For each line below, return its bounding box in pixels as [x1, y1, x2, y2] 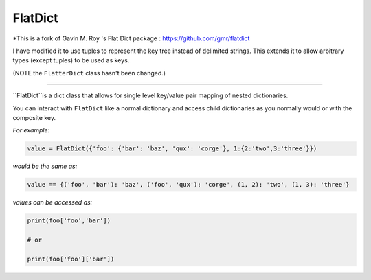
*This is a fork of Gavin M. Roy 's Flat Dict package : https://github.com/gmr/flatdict [12, 34, 250, 43]
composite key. [12, 113, 56, 121]
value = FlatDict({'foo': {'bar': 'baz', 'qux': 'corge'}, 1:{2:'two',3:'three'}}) [27, 145, 317, 152]
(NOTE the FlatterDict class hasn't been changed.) [12, 69, 166, 77]
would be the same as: [12, 162, 78, 171]
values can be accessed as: [12, 198, 93, 207]
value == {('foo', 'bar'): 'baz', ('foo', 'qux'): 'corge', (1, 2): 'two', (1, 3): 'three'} [27, 180, 350, 189]
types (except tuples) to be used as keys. [12, 56, 130, 65]
